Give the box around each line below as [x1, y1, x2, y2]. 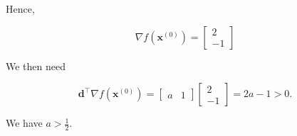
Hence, [6, 1, 35, 16]
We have [6, 115, 43, 130]
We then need [6, 58, 66, 73]
